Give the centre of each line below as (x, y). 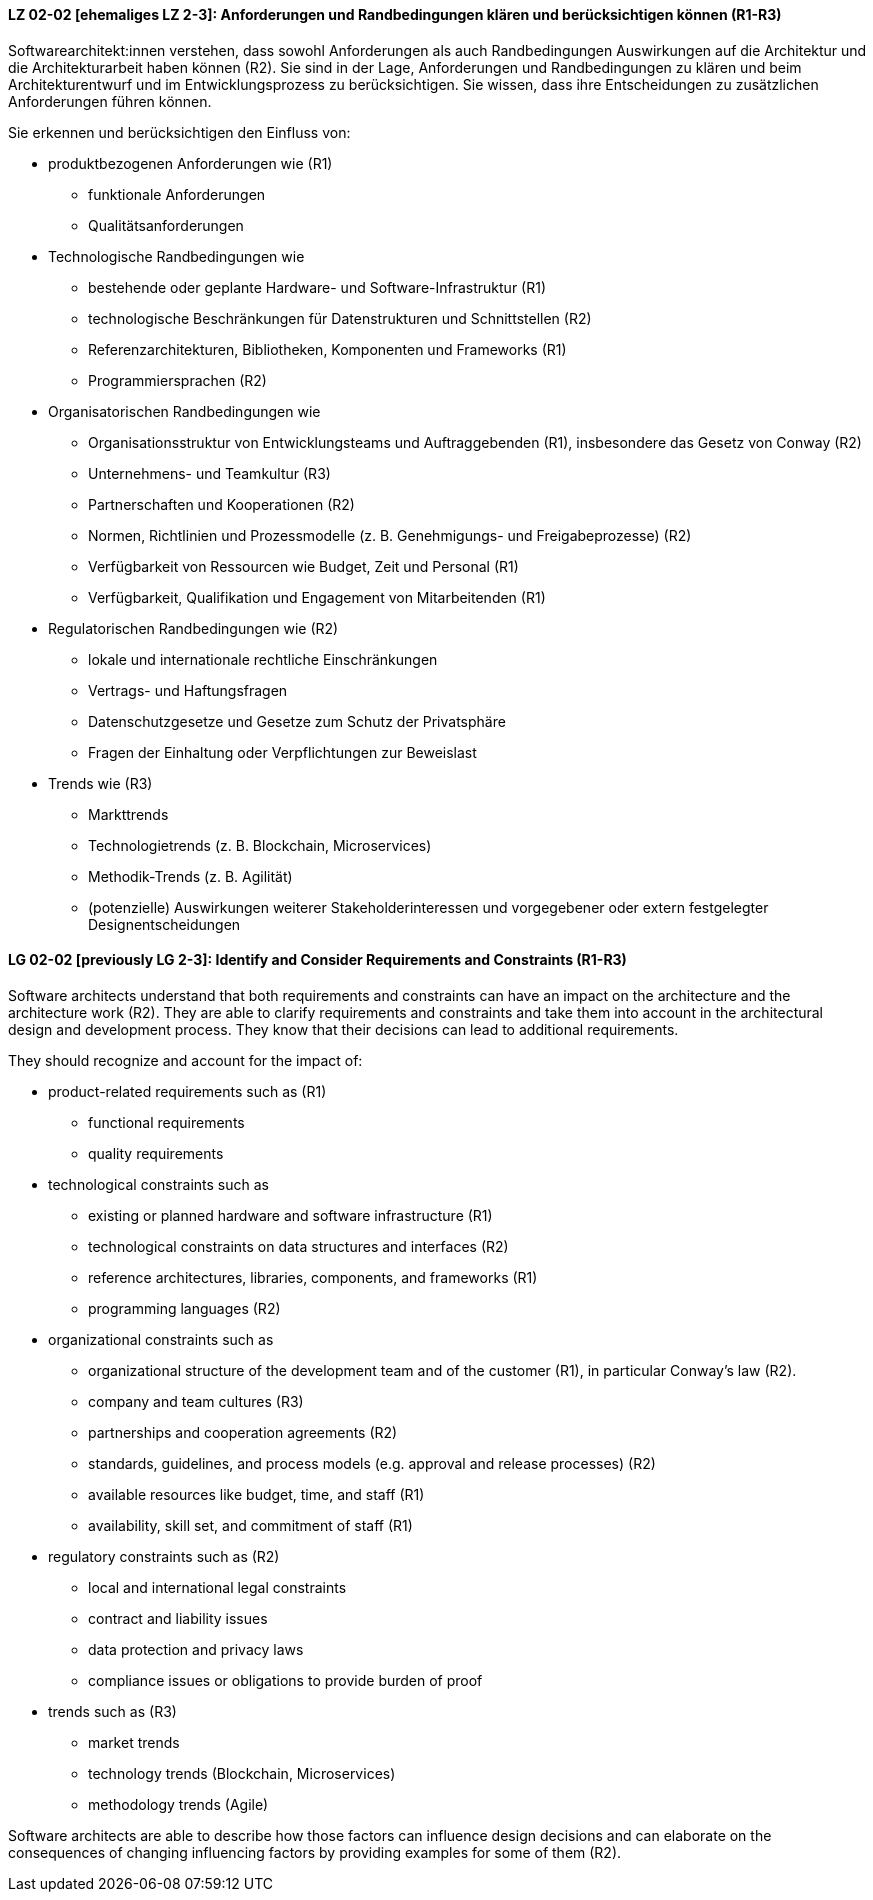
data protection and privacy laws (196, 1649)
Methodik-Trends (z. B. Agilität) (190, 876)
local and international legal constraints (217, 1587)
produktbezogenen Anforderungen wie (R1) (190, 163)
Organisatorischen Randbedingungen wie (184, 411)
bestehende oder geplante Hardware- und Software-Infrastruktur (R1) (317, 287)
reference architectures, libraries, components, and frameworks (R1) (313, 1277)
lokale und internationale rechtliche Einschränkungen (263, 659)
